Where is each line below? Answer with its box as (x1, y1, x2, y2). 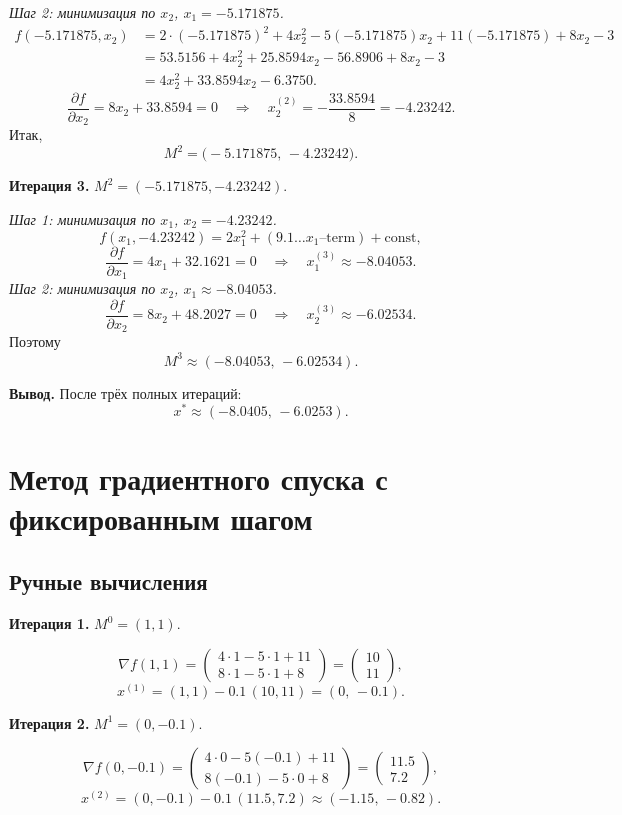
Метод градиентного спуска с (9, 458, 388, 499)
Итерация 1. (9, 613, 90, 633)
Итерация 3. (9, 175, 90, 196)
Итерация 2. (9, 712, 90, 733)
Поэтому (9, 331, 61, 352)
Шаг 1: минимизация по (9, 209, 156, 230)
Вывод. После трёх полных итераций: (9, 382, 242, 403)
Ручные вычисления (9, 566, 208, 597)
